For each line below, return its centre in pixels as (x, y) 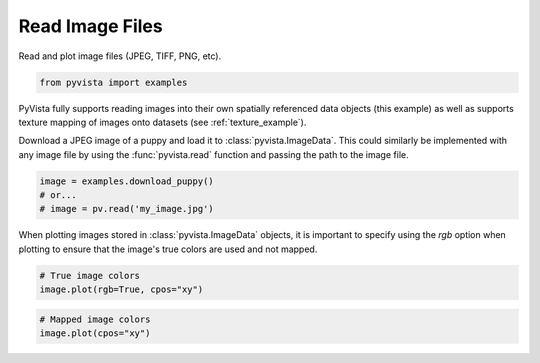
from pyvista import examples (113, 82)
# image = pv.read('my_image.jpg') (126, 209)
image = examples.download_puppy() (126, 181)
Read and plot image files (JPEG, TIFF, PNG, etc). (120, 56)
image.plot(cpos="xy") (95, 333)
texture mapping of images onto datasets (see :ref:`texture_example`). (162, 122)
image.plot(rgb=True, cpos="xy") (121, 289)
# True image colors (89, 275)
